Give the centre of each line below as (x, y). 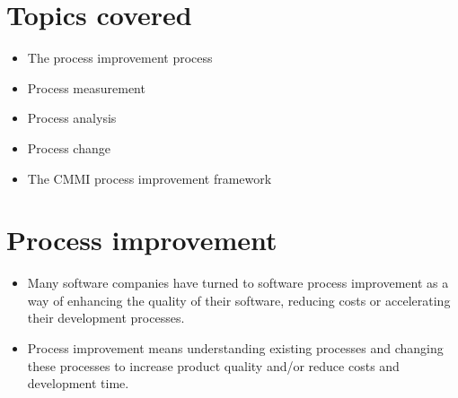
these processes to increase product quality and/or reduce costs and (213, 365)
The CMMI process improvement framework (150, 178)
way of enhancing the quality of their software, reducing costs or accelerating (239, 300)
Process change (69, 147)
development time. (78, 383)
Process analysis (72, 118)
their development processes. (106, 318)
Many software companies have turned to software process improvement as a (238, 283)
